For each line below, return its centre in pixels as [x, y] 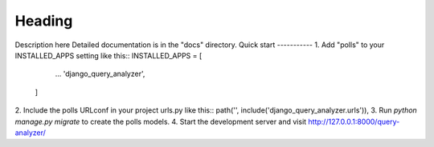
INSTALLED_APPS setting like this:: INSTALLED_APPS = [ [108, 55]
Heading [44, 21]
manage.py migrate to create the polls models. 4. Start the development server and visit [161, 121]
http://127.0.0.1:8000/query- [354, 121]
